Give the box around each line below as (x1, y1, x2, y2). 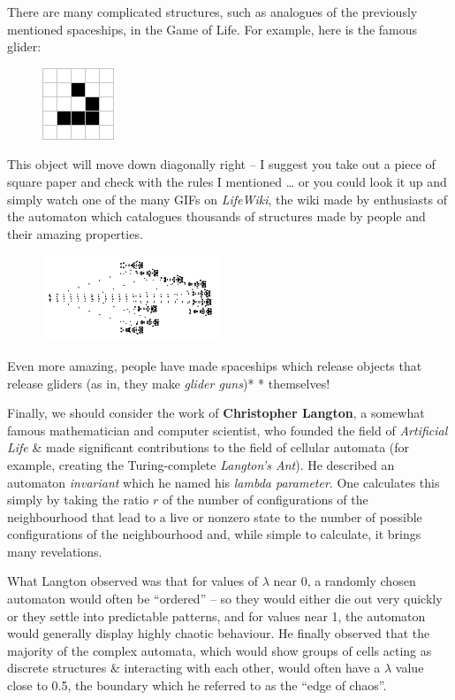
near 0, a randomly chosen (273, 572, 416, 590)
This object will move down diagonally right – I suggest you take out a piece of (7, 155, 436, 173)
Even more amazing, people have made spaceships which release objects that (7, 356, 422, 374)
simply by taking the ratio (7, 490, 149, 509)
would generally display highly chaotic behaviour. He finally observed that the (7, 624, 430, 642)
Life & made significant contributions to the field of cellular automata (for (7, 438, 410, 457)
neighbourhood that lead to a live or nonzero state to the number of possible (7, 507, 422, 526)
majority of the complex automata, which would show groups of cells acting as (7, 641, 432, 659)
